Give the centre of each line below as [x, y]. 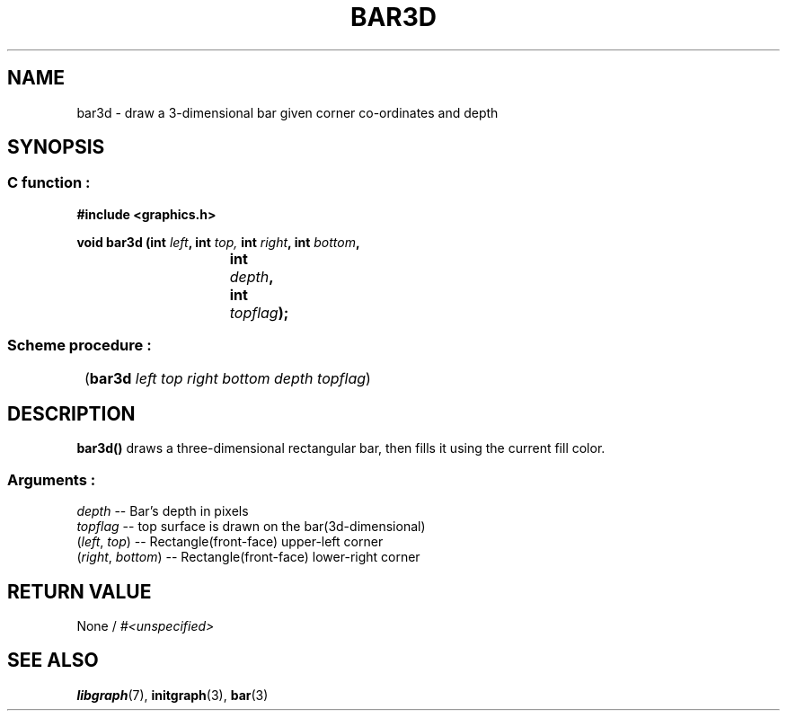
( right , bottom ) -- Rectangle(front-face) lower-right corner [248, 557]
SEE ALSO [53, 660]
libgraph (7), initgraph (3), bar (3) [172, 695]
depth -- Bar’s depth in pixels [163, 511]
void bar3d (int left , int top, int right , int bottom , [218, 242]
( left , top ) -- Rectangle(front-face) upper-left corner [230, 542]
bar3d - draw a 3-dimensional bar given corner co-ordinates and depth [287, 112]
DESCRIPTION [71, 413]
